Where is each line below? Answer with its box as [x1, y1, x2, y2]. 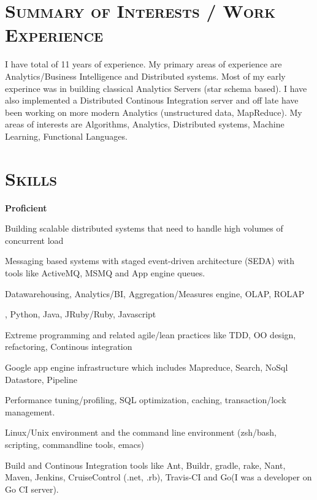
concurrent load [5, 233, 64, 246]
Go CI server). [5, 482, 59, 495]
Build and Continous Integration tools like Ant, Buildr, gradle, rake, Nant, [5, 458, 286, 471]
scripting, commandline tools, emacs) [5, 438, 144, 450]
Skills [5, 165, 58, 191]
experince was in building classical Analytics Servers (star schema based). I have [5, 81, 307, 94]
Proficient [5, 201, 47, 214]
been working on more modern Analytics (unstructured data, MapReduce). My [5, 105, 302, 118]
